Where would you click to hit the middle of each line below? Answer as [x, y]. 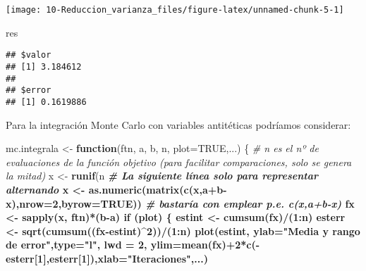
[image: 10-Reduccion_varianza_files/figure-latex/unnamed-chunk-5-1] [175, 10]
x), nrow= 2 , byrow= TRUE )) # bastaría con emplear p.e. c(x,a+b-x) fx [180, 203]
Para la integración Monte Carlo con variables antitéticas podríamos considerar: [178, 124]
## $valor [29, 55]
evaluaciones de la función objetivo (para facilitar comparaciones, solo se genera [179, 162]
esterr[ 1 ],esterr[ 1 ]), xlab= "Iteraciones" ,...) [107, 258]
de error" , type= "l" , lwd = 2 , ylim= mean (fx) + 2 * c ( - [133, 245]
